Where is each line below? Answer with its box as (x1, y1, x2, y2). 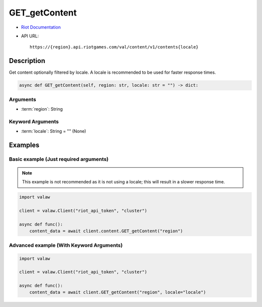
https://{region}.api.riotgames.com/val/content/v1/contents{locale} (30, 44, 199, 50)
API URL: (21, 33, 39, 39)
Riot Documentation (21, 24, 61, 30)
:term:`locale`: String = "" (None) (21, 129, 86, 134)
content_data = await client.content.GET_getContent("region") (29, 228, 183, 234)
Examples (9, 141, 40, 149)
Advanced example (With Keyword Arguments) (9, 242, 123, 248)
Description (9, 57, 46, 65)
